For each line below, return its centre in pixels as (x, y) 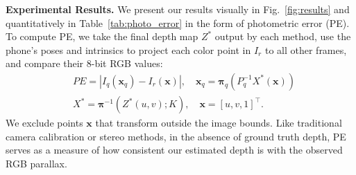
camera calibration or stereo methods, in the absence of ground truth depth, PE (176, 136)
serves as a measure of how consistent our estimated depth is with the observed (174, 150)
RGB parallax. (36, 163)
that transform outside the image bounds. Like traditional (219, 123)
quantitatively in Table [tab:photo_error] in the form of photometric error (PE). (178, 22)
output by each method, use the (283, 36)
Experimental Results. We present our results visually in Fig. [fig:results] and (178, 9)
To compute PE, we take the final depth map (102, 36)
